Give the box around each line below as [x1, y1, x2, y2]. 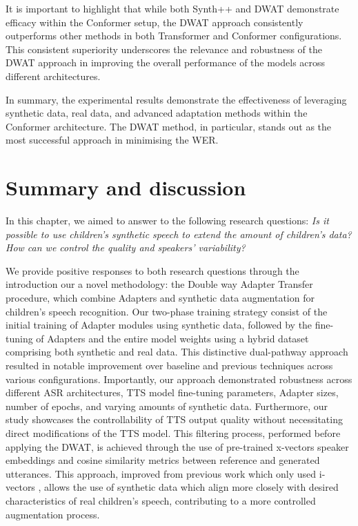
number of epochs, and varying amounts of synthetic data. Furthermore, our [6, 398, 328, 413]
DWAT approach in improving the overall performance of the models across [6, 55, 326, 70]
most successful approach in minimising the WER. [6, 133, 219, 147]
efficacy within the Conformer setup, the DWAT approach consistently [6, 14, 304, 29]
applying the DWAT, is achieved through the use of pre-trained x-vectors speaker [6, 439, 349, 454]
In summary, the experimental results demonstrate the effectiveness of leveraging [6, 92, 347, 106]
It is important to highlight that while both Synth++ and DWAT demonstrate [6, 1, 339, 15]
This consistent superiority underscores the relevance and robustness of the [6, 41, 323, 56]
